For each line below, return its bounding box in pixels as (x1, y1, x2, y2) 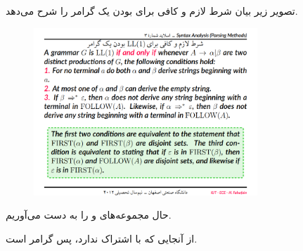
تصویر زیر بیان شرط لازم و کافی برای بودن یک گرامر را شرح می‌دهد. (6, 4, 298, 18)
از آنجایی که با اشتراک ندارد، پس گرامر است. (6, 231, 198, 245)
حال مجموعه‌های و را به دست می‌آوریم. (6, 207, 172, 222)
